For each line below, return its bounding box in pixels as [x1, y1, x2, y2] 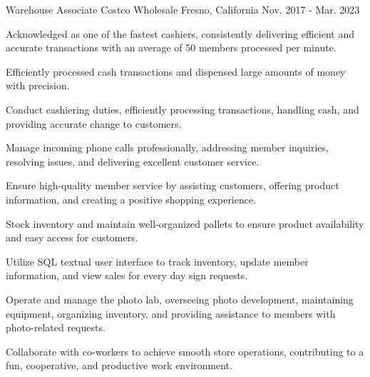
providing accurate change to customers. [6, 116, 182, 131]
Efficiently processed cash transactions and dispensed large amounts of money [6, 64, 346, 79]
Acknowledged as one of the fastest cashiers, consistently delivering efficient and [6, 26, 355, 41]
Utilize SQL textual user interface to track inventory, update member [6, 253, 309, 268]
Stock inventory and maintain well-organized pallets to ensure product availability [6, 216, 364, 231]
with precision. [6, 78, 70, 93]
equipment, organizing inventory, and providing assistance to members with [6, 306, 336, 321]
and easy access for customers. [6, 230, 138, 245]
